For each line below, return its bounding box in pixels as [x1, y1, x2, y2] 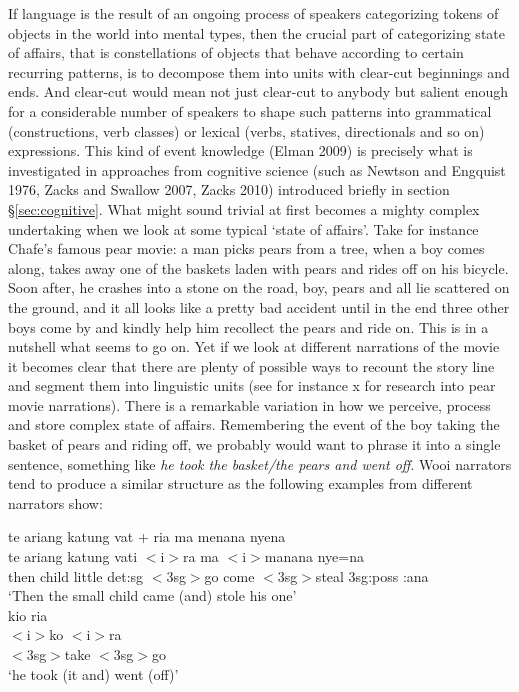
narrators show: [8, 492, 103, 513]
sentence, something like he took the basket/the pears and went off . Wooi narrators [8, 453, 512, 474]
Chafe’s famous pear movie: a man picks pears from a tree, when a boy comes [8, 238, 485, 259]
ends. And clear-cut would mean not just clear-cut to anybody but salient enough [8, 81, 509, 102]
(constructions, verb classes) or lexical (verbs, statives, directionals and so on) [8, 120, 485, 141]
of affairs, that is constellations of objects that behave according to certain [8, 42, 464, 63]
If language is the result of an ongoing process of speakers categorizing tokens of [8, 3, 499, 23]
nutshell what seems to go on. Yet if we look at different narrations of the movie [8, 336, 500, 357]
